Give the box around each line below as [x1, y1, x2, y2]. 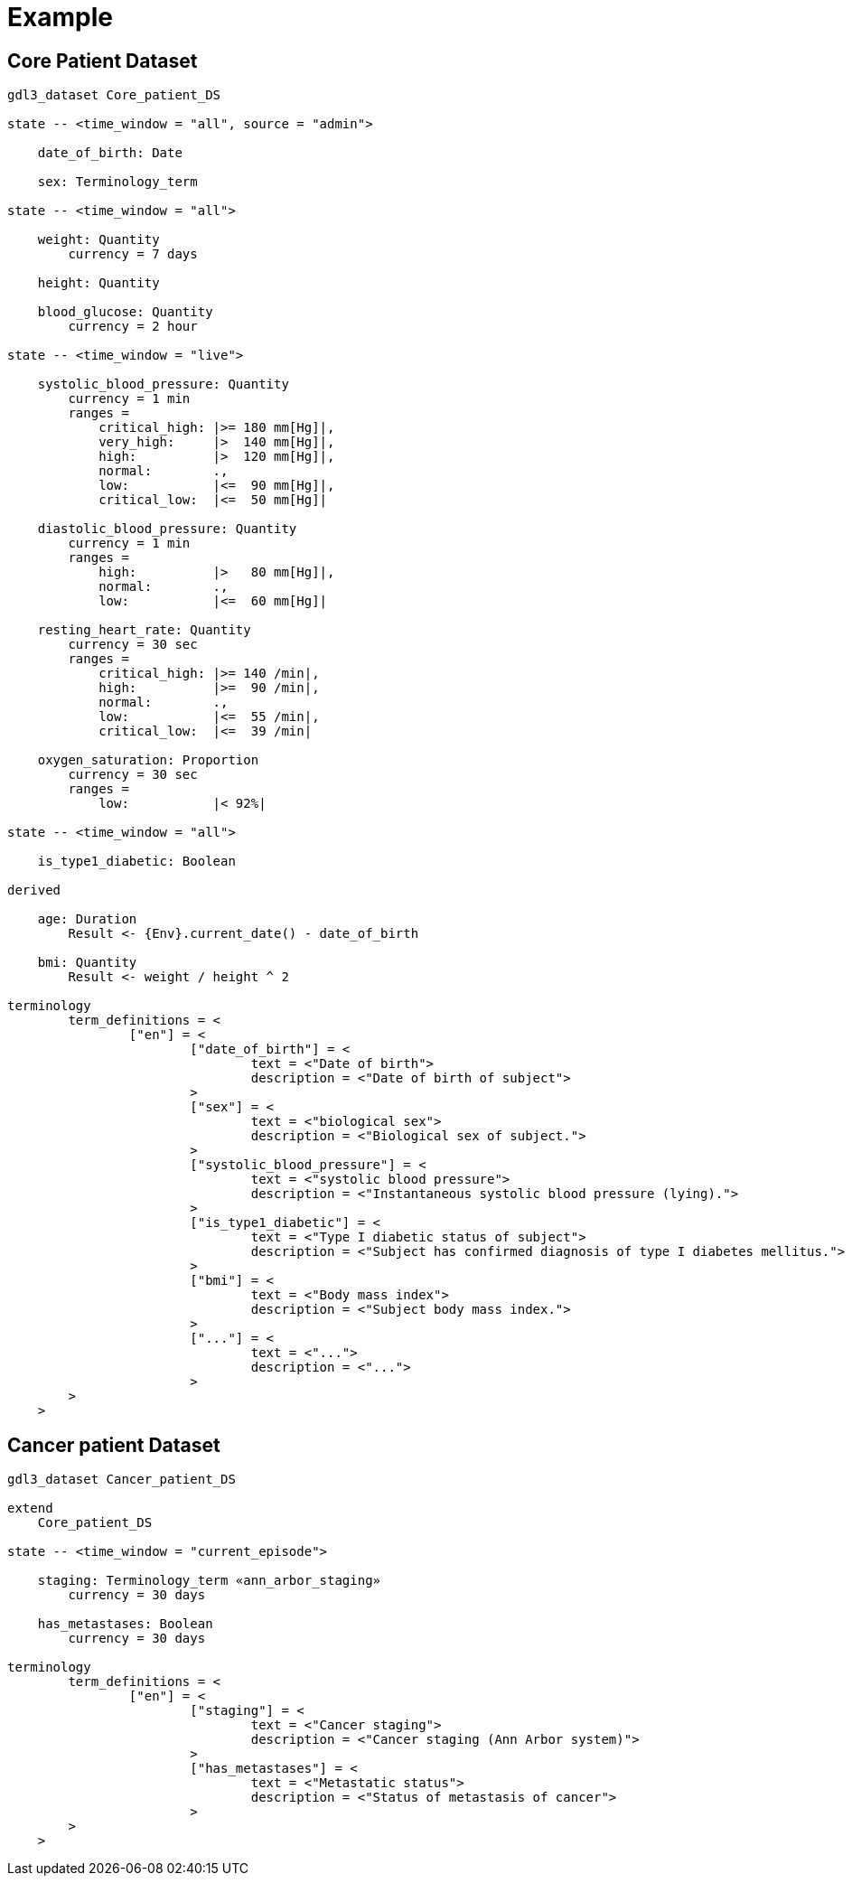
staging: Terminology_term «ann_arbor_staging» [37, 1573, 381, 1588]
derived [7, 883, 61, 898]
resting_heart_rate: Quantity [37, 623, 251, 638]
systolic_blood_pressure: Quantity [37, 377, 289, 392]
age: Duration [37, 912, 137, 927]
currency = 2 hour [68, 319, 198, 334]
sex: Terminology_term [37, 174, 198, 190]
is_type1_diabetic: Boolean [37, 854, 236, 869]
